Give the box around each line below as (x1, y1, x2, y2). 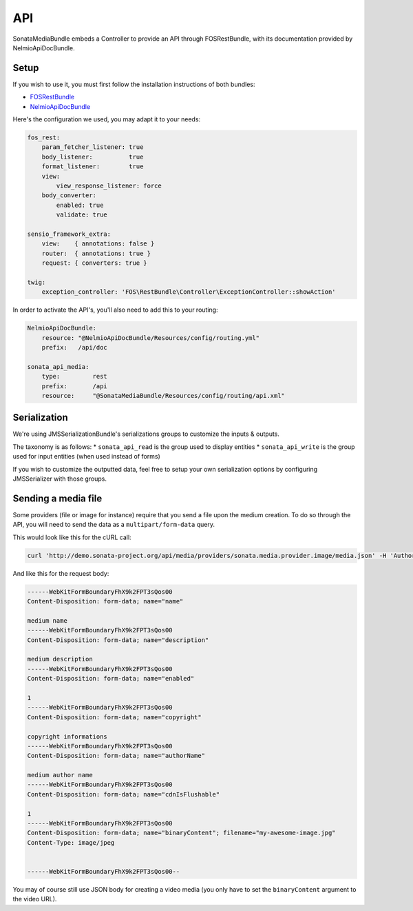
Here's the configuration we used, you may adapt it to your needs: (12, 115, 201, 123)
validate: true (56, 211, 108, 219)
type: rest (41, 372, 108, 381)
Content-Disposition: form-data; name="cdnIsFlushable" (27, 790, 220, 798)
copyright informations (27, 732, 108, 741)
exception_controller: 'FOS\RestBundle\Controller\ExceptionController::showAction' (41, 288, 337, 296)
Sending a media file (12, 492, 103, 504)
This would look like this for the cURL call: (12, 533, 131, 541)
